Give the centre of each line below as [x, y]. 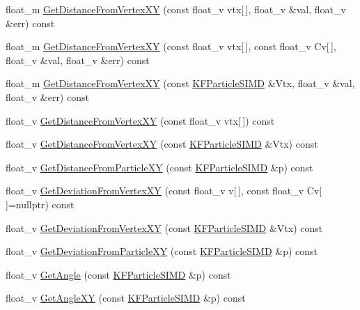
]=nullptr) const [40, 204]
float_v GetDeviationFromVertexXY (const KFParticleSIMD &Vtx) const [164, 227]
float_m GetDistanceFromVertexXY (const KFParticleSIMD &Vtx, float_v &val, [180, 83]
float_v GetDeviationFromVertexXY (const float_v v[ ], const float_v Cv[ [164, 191]
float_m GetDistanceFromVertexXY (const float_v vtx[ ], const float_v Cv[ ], [171, 46]
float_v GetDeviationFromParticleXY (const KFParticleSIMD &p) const [162, 251]
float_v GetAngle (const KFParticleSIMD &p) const [118, 274]
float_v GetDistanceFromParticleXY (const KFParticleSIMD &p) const [159, 167]
